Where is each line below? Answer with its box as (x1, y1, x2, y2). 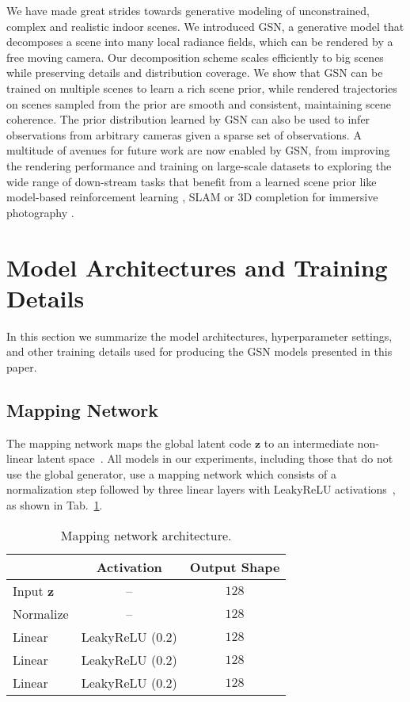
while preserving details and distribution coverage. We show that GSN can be (6, 64, 383, 81)
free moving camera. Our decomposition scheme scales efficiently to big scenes (6, 48, 384, 65)
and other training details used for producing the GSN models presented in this (6, 343, 393, 360)
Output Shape (189, 557, 280, 576)
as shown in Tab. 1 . (6, 496, 103, 513)
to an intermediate (264, 434, 354, 451)
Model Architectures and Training (6, 250, 388, 283)
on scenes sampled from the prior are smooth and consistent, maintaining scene (6, 95, 391, 112)
